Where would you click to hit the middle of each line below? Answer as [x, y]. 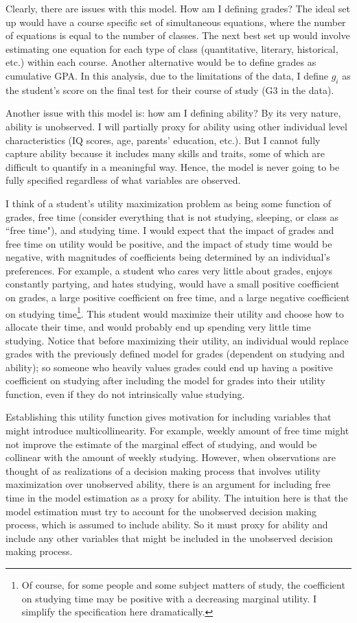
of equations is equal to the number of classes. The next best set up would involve [178, 35]
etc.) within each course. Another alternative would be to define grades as [161, 62]
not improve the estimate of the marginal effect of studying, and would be [161, 444]
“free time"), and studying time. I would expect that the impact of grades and [170, 230]
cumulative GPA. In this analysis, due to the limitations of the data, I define [167, 75]
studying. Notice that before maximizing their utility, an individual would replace [177, 340]
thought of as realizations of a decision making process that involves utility [163, 470]
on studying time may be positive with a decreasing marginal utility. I [169, 598]
